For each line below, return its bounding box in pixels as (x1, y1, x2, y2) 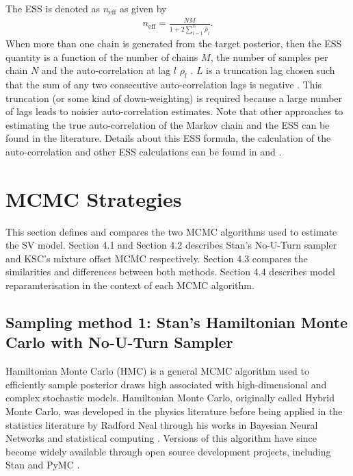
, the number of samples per (210, 49, 328, 64)
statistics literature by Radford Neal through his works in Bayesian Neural (5, 417, 318, 431)
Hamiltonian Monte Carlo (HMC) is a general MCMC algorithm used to (5, 364, 309, 378)
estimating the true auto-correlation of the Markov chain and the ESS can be (5, 117, 330, 131)
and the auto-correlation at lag (41, 63, 171, 77)
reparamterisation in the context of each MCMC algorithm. (5, 278, 254, 292)
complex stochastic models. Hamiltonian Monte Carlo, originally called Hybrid (5, 390, 335, 405)
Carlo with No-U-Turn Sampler (5, 331, 233, 353)
